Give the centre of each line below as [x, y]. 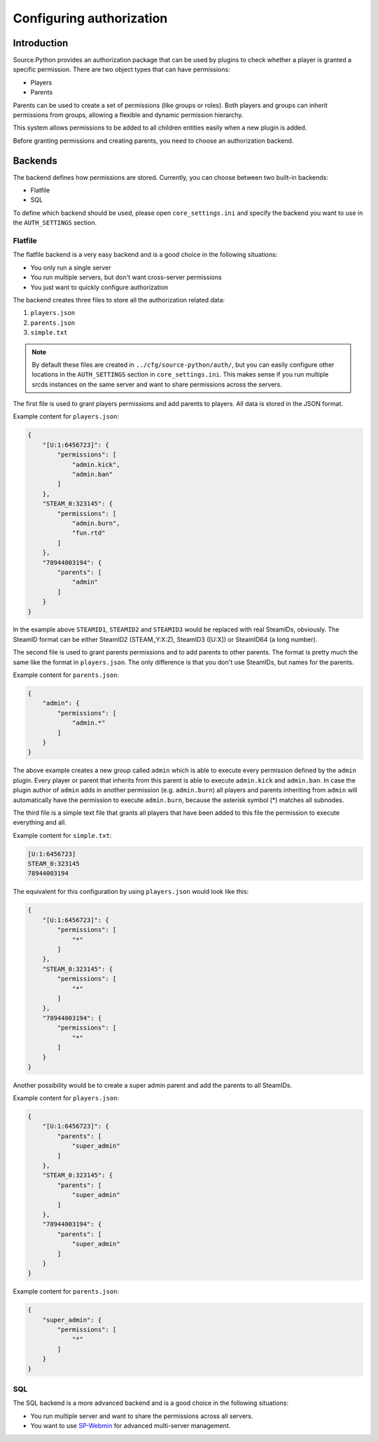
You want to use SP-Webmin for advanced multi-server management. [131, 1426]
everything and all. [40, 822]
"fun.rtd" [89, 533]
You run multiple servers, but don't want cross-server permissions [126, 277]
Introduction [41, 43]
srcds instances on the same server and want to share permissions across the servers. [157, 384]
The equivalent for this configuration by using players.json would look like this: [131, 892]
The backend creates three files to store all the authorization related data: [119, 300]
